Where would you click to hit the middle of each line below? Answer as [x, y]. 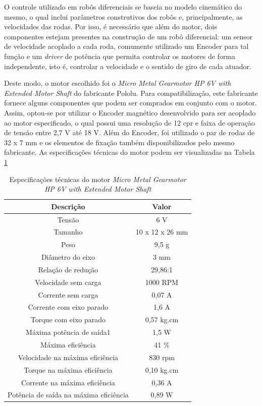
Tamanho [68, 232]
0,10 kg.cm [162, 369]
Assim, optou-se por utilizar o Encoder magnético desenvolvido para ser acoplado [130, 112]
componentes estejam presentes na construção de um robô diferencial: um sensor [128, 36]
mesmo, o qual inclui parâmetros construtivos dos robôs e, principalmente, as [123, 16]
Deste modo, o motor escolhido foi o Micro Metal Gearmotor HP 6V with [118, 83]
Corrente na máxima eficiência [68, 382]
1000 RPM [162, 282]
